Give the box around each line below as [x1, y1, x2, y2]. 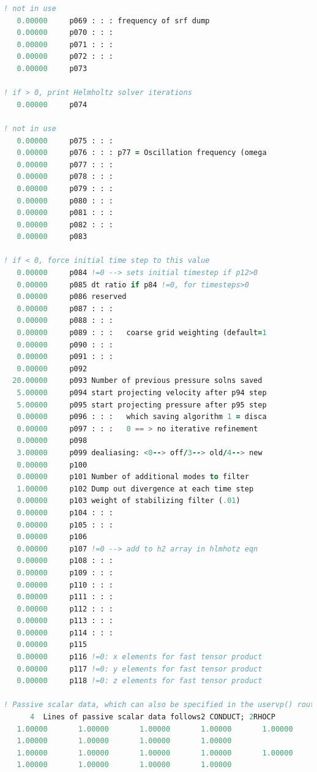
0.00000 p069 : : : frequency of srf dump [17, 16, 210, 25]
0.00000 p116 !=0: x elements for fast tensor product [17, 653, 263, 662]
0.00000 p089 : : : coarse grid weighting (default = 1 [17, 328, 267, 338]
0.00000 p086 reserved [17, 292, 127, 301]
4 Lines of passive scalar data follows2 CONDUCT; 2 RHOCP [29, 713, 275, 722]
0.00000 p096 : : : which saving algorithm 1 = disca [17, 412, 267, 422]
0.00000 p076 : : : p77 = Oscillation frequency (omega [17, 148, 267, 157]
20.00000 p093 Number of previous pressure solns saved [12, 376, 263, 385]
